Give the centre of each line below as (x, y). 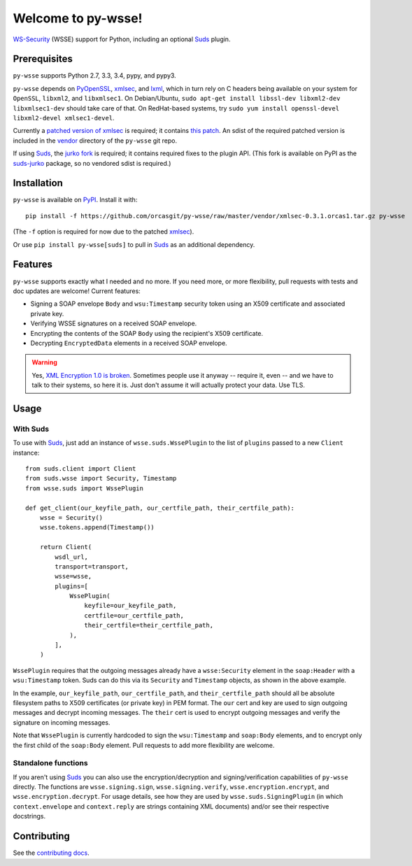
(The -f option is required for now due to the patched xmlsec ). (104, 232)
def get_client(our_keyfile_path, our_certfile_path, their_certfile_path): (160, 508)
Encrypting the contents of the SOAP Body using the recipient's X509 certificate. (147, 333)
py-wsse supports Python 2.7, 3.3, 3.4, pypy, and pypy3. (94, 76)
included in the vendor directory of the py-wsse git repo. (95, 141)
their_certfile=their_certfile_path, (149, 625)
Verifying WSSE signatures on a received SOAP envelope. (114, 324)
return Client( (66, 547)
